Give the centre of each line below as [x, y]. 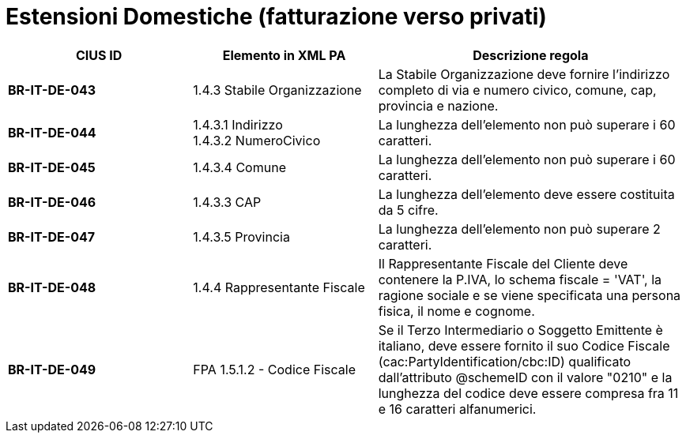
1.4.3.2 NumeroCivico [257, 140]
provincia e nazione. [438, 105]
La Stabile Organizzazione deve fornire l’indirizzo [524, 74]
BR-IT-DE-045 [52, 167]
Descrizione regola [531, 55]
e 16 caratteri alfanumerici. [457, 409]
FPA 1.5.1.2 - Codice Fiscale [274, 369]
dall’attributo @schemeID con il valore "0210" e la [525, 377]
